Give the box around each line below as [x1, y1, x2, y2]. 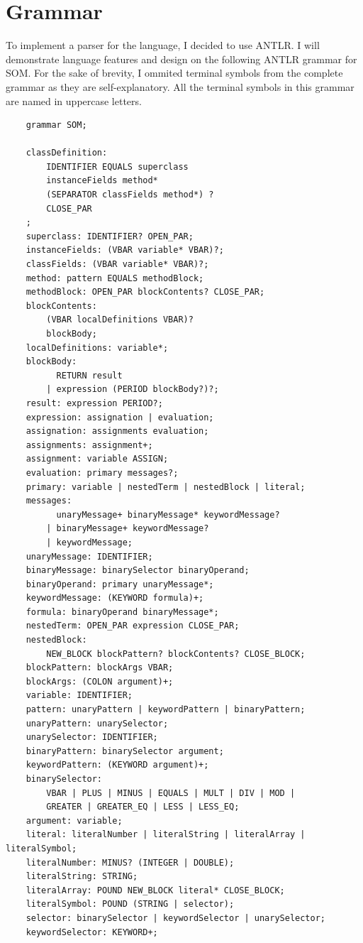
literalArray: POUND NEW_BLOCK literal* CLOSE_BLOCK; [26, 885, 285, 895]
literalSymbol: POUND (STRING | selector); [26, 899, 235, 910]
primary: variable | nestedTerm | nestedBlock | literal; [26, 481, 306, 492]
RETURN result [56, 370, 123, 381]
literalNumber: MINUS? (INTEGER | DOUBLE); [26, 857, 235, 868]
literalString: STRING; [26, 871, 138, 882]
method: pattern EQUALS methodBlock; [26, 273, 204, 283]
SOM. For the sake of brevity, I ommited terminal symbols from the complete [6, 65, 343, 80]
